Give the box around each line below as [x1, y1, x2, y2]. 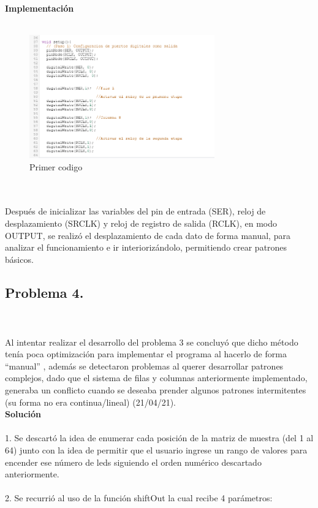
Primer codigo [29, 160, 83, 173]
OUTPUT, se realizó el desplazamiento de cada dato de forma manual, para [5, 229, 290, 241]
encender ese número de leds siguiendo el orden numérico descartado [5, 455, 262, 468]
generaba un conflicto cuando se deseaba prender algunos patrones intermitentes [5, 384, 306, 396]
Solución [5, 408, 42, 420]
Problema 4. [5, 282, 84, 301]
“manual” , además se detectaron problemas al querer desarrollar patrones [5, 359, 284, 372]
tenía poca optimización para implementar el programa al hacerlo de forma [5, 347, 287, 360]
